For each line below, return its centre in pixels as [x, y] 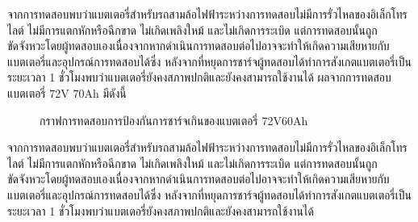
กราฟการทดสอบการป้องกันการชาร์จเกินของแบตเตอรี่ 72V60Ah [174, 120]
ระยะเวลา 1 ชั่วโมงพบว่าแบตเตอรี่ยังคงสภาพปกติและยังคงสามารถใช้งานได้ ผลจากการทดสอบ [199, 77]
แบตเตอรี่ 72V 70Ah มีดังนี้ [67, 92]
